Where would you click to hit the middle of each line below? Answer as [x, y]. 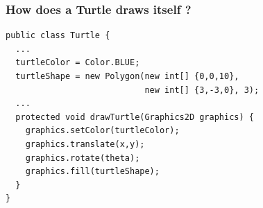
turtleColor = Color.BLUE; [78, 63]
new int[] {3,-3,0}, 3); [202, 90]
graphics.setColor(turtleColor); [102, 131]
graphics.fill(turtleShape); [92, 172]
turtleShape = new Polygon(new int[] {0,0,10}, [127, 76]
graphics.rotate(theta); [83, 158]
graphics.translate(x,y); [85, 144]
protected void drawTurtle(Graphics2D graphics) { [135, 117]
